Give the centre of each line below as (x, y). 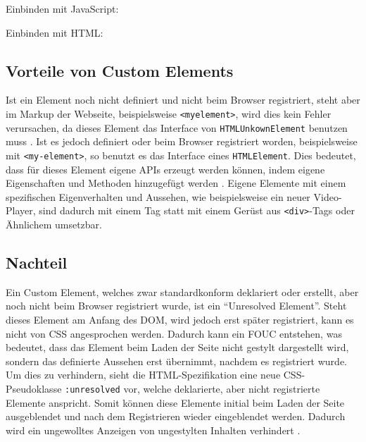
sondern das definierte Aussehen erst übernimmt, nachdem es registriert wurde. (176, 361)
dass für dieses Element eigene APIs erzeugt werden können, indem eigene (165, 169)
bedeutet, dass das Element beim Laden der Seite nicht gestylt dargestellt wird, (177, 347)
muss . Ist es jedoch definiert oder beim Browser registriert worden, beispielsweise (182, 141)
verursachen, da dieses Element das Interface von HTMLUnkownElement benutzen (177, 127)
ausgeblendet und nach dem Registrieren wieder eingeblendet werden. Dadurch (176, 416)
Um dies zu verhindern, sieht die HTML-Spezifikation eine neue (143, 375)
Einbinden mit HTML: (55, 32)
